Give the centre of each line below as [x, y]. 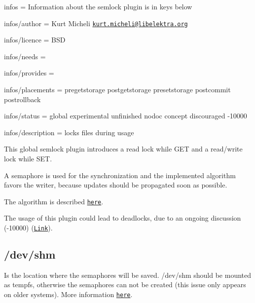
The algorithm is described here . [54, 201]
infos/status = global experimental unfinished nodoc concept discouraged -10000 [126, 116]
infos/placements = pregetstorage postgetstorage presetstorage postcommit [117, 90]
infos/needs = [25, 56]
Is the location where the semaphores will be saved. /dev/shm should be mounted [128, 275]
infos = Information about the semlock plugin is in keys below [98, 6]
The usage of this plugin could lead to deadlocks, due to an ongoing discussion [123, 218]
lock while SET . [28, 158]
